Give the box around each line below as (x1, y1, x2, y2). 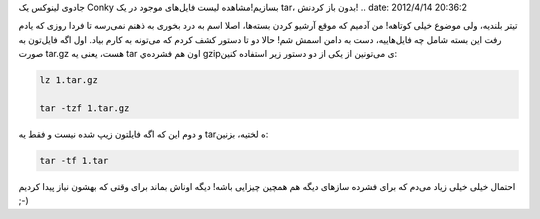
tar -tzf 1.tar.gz (39, 102, 130, 114)
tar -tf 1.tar (39, 155, 109, 166)
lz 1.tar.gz (39, 75, 99, 86)
